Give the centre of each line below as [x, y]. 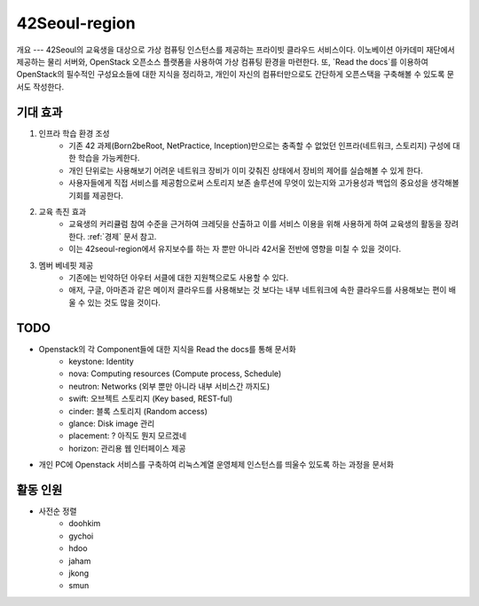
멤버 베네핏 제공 [66, 265]
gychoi [81, 536]
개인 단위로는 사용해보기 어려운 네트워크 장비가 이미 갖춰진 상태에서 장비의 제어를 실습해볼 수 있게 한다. [246, 170]
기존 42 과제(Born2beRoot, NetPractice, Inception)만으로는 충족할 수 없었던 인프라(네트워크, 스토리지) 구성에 [260, 146]
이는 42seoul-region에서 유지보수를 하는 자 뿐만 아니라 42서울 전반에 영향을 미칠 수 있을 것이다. [235, 249]
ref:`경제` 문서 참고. [123, 236]
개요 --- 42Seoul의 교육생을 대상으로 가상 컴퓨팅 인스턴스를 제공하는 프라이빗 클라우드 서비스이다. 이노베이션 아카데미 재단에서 [236, 50]
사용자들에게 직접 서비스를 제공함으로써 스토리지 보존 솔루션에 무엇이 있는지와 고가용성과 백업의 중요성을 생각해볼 [264, 183]
